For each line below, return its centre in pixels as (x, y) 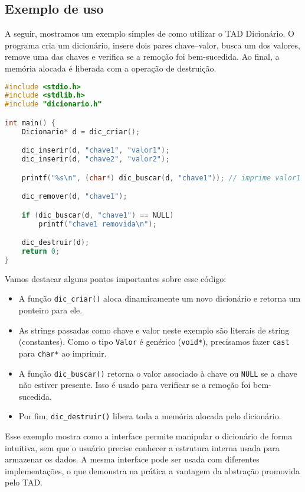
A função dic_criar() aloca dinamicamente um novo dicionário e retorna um (160, 298)
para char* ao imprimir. (63, 353)
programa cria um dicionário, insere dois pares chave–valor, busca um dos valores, (152, 45)
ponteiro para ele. (50, 310)
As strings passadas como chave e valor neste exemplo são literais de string (154, 330)
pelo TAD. (24, 482)
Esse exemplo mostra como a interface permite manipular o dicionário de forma (149, 436)
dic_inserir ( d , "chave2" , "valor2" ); (96, 159)
